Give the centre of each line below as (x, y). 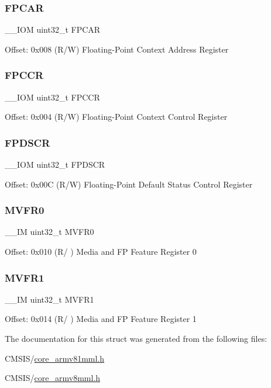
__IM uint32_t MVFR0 (49, 232)
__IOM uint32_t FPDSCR (55, 164)
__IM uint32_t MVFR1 (49, 299)
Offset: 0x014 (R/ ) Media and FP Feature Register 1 (101, 319)
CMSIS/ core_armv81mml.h (55, 358)
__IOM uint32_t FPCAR (53, 30)
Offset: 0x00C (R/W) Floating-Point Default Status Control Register (129, 184)
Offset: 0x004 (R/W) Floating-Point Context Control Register (116, 117)
